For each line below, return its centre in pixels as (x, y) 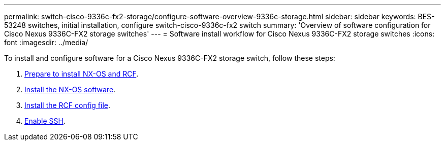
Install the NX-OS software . (70, 89)
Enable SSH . (45, 121)
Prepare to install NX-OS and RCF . (82, 74)
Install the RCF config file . (67, 105)
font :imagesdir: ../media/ (46, 42)
